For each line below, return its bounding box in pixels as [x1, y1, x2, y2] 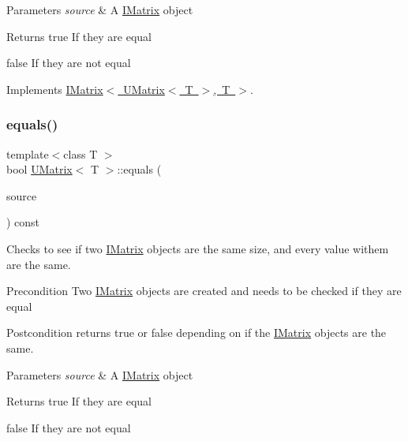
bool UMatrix [6, 161, 73, 178]
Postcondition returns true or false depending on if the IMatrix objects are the [6, 324, 387, 341]
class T [63, 145, 98, 162]
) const [6, 214, 40, 230]
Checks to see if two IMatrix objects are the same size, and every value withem [6, 240, 389, 256]
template [6, 145, 49, 162]
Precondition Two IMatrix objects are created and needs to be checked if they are [6, 282, 402, 299]
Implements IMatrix [6, 80, 103, 97]
